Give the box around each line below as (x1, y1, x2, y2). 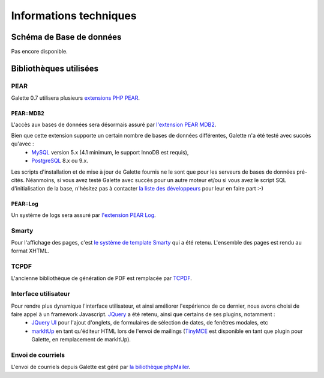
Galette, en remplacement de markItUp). (31, 336, 131, 343)
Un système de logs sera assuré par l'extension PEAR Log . (11, 211, 156, 219)
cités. (11, 176, 25, 183)
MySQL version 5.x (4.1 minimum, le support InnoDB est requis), (31, 148, 189, 156)
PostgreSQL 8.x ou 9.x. (31, 157, 89, 165)
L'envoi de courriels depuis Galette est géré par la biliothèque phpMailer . (11, 364, 191, 371)
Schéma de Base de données (11, 32, 122, 42)
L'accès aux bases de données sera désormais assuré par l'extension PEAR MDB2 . (11, 121, 217, 128)
